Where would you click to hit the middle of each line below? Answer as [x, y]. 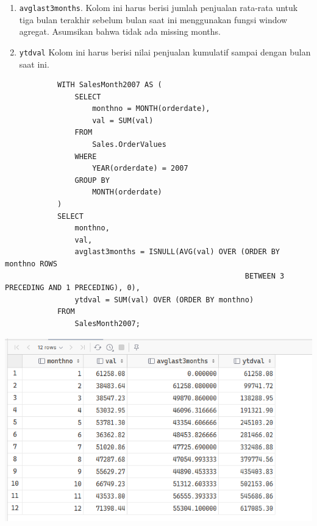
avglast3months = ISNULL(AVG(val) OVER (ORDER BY [177, 252]
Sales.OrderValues [129, 145]
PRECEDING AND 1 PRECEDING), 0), [73, 288]
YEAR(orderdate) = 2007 [140, 169]
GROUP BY [92, 180]
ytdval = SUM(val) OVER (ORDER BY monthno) [164, 300]
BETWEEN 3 [265, 276]
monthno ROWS [31, 264]
